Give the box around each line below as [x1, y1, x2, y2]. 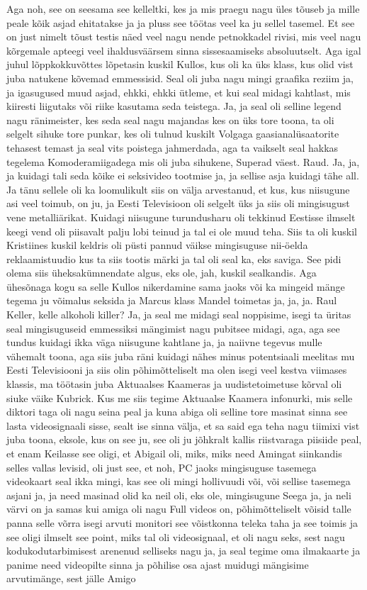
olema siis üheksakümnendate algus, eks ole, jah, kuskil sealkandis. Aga [6, 265, 317, 280]
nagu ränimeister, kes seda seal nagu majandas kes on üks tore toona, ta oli [6, 112, 334, 127]
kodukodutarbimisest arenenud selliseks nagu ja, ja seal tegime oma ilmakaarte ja [6, 543, 361, 558]
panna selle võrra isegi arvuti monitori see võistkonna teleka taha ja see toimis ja [6, 515, 358, 530]
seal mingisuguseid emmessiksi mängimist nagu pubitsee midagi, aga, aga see [6, 321, 340, 335]
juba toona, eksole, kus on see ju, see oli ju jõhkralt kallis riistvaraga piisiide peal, [6, 432, 362, 447]
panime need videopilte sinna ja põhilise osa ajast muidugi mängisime [6, 557, 309, 572]
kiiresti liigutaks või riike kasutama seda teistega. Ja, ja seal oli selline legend [6, 99, 341, 113]
